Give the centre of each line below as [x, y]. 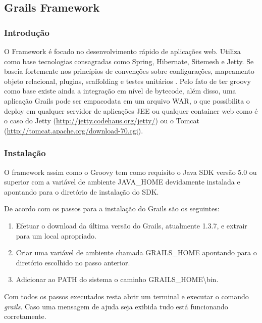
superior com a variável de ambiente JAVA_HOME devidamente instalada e [122, 182]
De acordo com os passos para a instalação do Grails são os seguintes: [112, 209]
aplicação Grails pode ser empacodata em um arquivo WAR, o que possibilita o [127, 100]
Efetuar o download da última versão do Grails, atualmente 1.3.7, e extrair [132, 225]
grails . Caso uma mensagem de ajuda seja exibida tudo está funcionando [116, 306]
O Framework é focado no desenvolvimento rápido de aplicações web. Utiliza [122, 51]
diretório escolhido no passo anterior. [73, 262]
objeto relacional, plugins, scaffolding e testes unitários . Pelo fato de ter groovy [127, 81]
